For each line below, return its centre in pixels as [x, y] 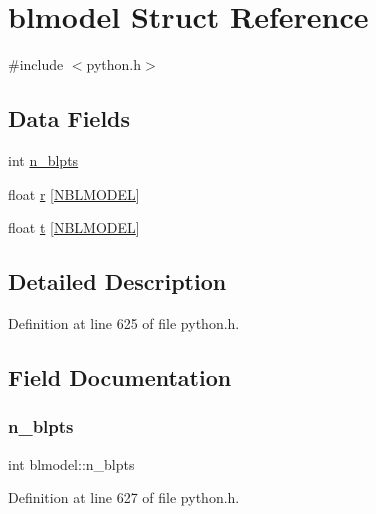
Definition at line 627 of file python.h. [124, 497]
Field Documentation [120, 376]
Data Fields [69, 118]
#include [36, 64]
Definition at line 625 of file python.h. [124, 322]
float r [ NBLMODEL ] [74, 193]
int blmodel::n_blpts [71, 463]
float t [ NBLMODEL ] [74, 227]
